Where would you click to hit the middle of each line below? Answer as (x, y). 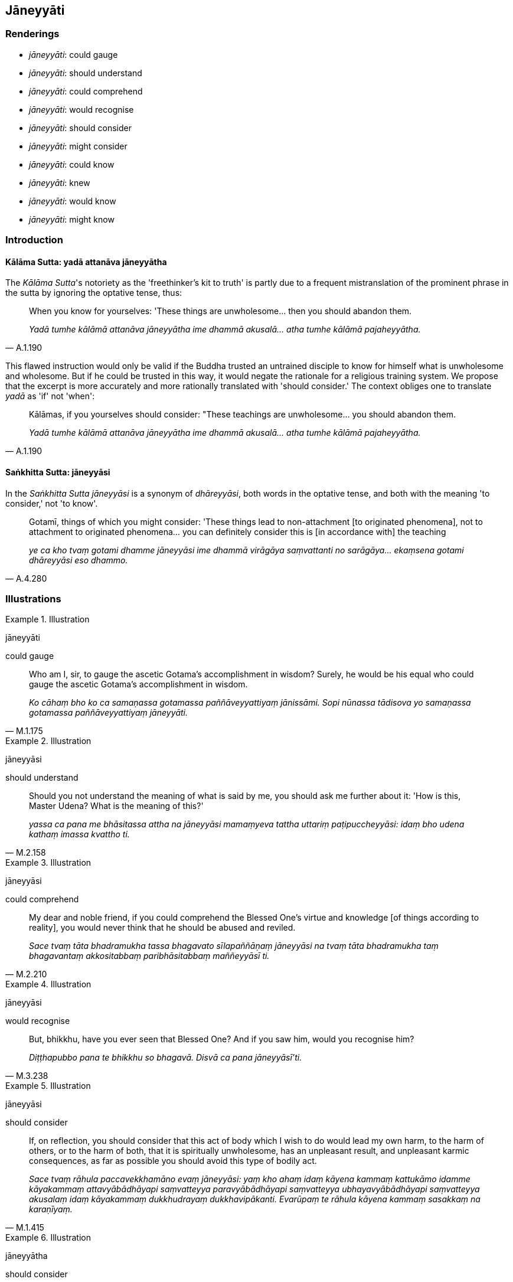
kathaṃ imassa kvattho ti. (79, 834)
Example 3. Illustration (48, 863)
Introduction (34, 240)
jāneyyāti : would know (73, 201)
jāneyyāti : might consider (78, 146)
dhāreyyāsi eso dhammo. (79, 560)
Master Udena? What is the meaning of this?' (116, 806)
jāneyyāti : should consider (80, 128)
